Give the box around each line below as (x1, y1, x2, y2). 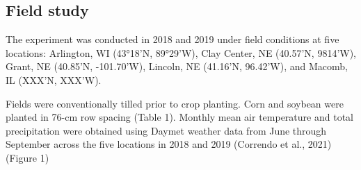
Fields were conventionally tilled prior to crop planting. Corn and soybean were (6, 96, 344, 110)
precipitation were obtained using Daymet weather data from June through (6, 123, 327, 137)
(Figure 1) (6, 150, 49, 164)
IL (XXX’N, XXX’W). (6, 72, 102, 87)
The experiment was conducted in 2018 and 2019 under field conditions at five (6, 32, 339, 46)
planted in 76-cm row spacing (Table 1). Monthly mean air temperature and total (6, 110, 353, 124)
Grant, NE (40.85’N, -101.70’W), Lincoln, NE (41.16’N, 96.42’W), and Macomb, (6, 59, 348, 74)
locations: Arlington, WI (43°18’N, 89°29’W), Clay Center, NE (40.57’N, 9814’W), (6, 45, 356, 60)
